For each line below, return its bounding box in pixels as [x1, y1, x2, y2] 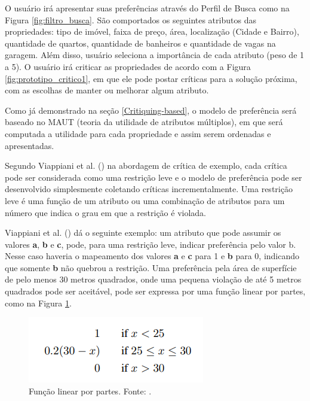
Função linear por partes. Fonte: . [29, 384, 152, 397]
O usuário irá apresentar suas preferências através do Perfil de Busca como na [5, 2, 290, 14]
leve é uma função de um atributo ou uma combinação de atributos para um [5, 194, 285, 206]
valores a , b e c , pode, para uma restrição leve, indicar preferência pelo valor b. [5, 238, 296, 250]
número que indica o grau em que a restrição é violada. [5, 206, 206, 218]
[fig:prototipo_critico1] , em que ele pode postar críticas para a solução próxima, [5, 72, 297, 84]
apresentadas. [5, 139, 54, 151]
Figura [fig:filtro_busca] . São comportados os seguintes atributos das [5, 13, 256, 26]
